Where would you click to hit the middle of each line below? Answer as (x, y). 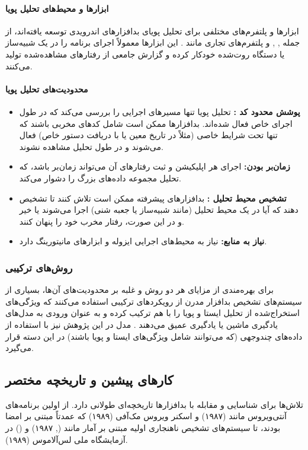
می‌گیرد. (20, 348)
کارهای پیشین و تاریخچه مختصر (89, 380)
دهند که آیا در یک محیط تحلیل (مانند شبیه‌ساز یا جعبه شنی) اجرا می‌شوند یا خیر (159, 210)
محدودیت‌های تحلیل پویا (47, 89)
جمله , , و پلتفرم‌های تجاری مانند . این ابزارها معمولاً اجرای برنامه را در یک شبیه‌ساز (153, 42)
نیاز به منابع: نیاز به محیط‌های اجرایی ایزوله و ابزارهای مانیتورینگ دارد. (143, 241)
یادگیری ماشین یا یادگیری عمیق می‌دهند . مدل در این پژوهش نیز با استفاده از (142, 324)
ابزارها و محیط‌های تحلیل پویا (57, 8)
